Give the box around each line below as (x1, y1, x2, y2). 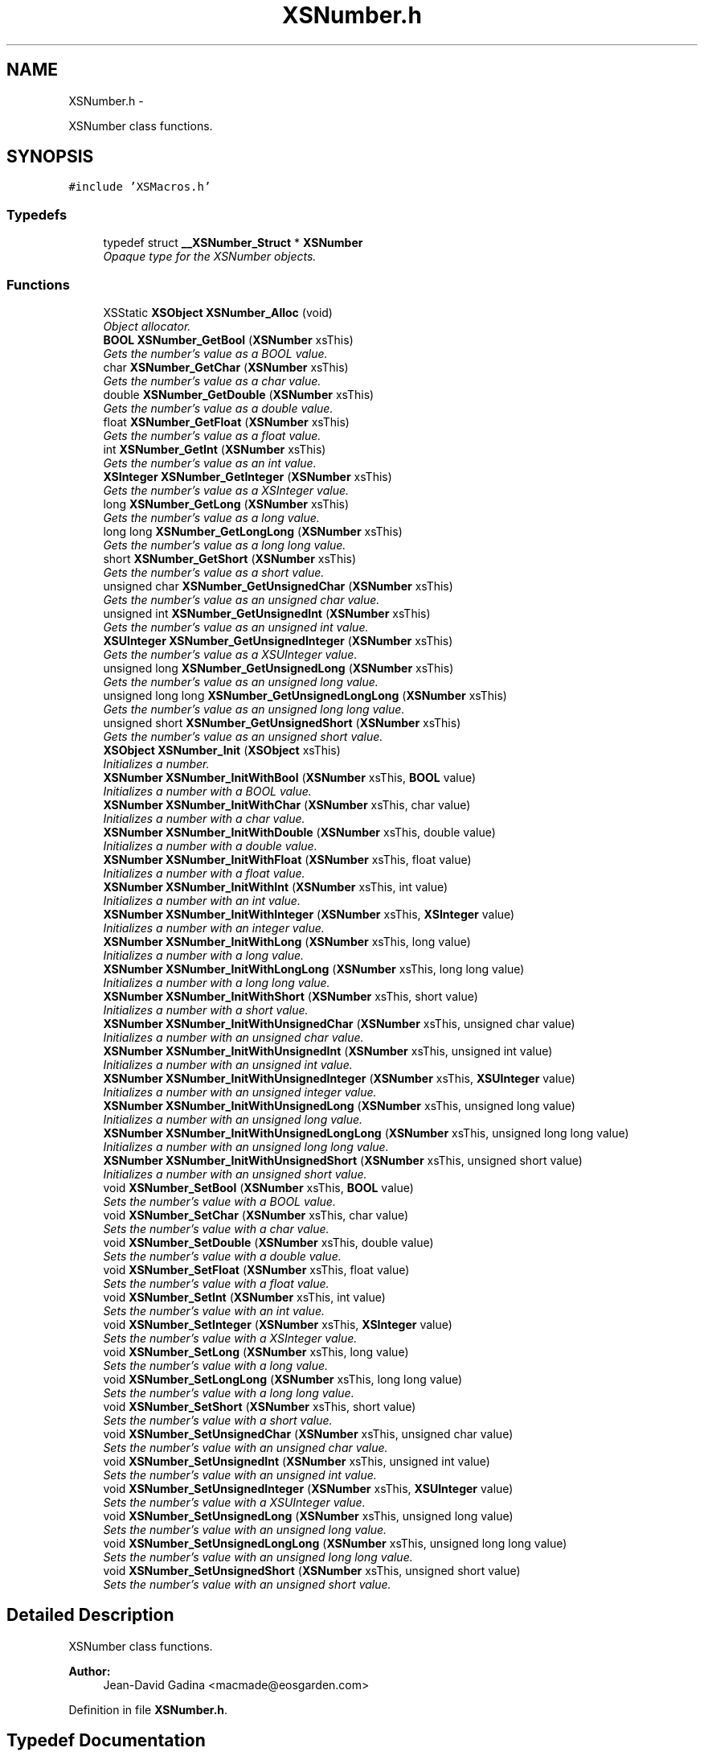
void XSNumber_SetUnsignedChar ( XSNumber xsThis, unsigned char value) (103, 1426, 514, 1441)
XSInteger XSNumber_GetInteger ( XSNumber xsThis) (103, 469, 392, 483)
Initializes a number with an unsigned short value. (103, 1166, 367, 1181)
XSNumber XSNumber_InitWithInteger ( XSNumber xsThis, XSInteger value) (103, 907, 515, 921)
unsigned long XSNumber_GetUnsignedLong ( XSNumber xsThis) (103, 660, 454, 675)
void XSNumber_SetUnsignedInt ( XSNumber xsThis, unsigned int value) (103, 1454, 490, 1468)
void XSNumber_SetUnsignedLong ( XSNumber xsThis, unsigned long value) (103, 1508, 514, 1523)
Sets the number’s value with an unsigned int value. (103, 1467, 377, 1482)
